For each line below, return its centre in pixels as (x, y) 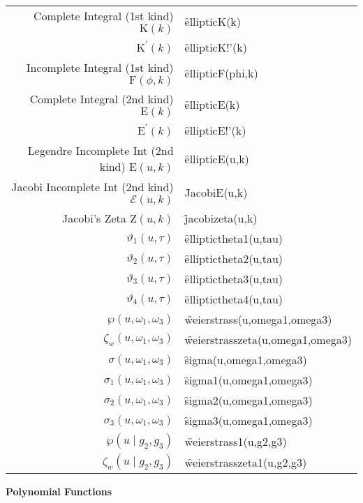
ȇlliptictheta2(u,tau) (234, 258)
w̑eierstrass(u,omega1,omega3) (258, 319)
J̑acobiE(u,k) (216, 192)
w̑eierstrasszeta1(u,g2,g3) (246, 462)
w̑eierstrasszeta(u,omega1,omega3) (268, 339)
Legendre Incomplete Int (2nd (101, 150)
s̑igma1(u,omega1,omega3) (249, 380)
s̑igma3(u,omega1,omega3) (249, 420)
